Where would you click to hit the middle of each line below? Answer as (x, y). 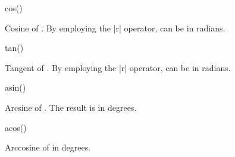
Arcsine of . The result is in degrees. (71, 107)
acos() (16, 127)
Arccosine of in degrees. (48, 147)
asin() (15, 87)
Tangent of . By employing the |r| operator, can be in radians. (118, 67)
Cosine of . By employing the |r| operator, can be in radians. (115, 28)
